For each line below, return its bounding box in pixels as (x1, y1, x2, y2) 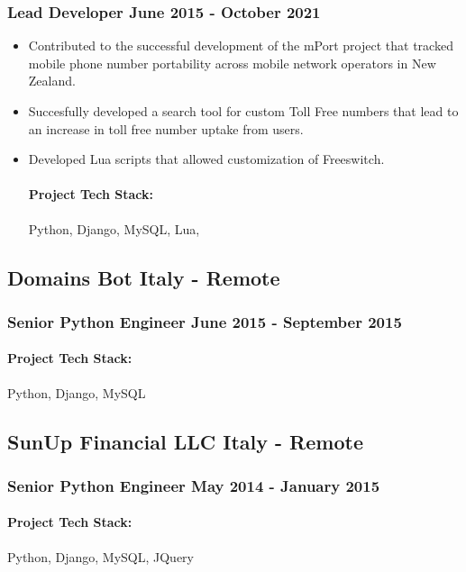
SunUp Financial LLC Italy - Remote (7, 427, 363, 455)
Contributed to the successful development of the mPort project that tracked (28, 36, 453, 55)
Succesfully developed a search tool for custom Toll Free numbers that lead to (28, 102, 459, 120)
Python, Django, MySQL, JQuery (7, 547, 194, 566)
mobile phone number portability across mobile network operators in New (28, 53, 436, 72)
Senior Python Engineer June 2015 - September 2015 (7, 310, 402, 332)
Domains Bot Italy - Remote (7, 263, 280, 291)
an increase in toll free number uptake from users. (28, 119, 304, 138)
